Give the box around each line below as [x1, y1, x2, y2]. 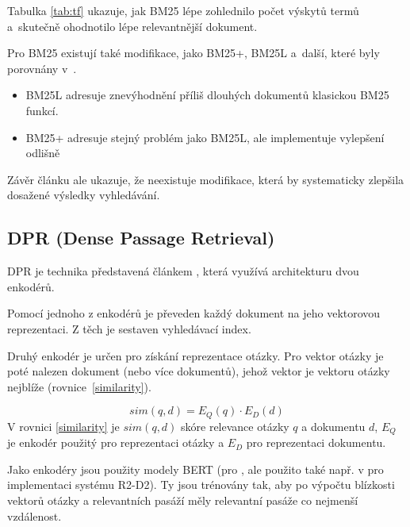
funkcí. [25, 102, 59, 118]
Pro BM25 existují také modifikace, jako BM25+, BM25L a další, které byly [7, 44, 380, 61]
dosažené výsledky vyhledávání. [7, 187, 160, 203]
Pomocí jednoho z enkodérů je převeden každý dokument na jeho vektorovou [7, 305, 381, 321]
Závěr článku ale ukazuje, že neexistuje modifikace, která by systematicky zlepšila [7, 171, 404, 187]
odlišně [25, 144, 60, 161]
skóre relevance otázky [181, 417, 289, 434]
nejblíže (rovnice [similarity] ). [7, 378, 151, 394]
